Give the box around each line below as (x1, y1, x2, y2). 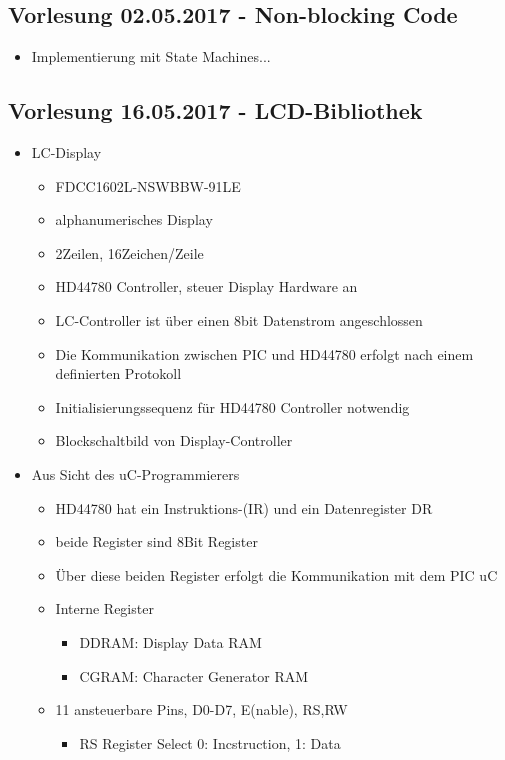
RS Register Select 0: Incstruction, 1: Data (79, 732, 341, 753)
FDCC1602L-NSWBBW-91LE (55, 175, 241, 196)
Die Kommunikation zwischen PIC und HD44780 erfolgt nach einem (55, 343, 474, 364)
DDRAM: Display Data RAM (79, 631, 262, 652)
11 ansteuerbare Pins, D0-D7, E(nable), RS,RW (55, 699, 348, 720)
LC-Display (31, 142, 102, 162)
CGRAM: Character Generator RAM (79, 665, 309, 686)
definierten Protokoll (55, 363, 182, 384)
